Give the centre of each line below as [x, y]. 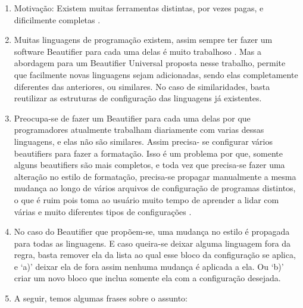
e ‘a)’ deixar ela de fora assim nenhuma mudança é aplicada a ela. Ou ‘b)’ [149, 266]
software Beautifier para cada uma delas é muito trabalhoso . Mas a [138, 51]
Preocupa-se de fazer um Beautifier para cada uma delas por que [132, 118]
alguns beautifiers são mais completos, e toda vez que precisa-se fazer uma [149, 165]
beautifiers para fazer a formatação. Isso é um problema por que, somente [149, 153]
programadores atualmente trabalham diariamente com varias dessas [139, 130]
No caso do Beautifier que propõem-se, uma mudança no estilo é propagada [152, 231]
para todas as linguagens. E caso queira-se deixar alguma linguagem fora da [152, 243]
